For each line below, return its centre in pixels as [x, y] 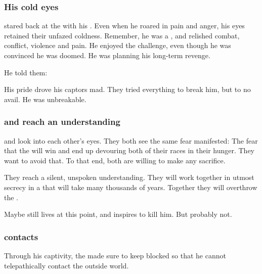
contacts [21, 236]
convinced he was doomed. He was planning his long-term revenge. [107, 55]
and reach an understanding [62, 122]
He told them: [26, 72]
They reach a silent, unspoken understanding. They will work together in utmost [129, 177]
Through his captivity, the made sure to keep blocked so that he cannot [115, 255]
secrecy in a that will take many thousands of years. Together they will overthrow [131, 187]
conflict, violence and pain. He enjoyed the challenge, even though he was [118, 45]
